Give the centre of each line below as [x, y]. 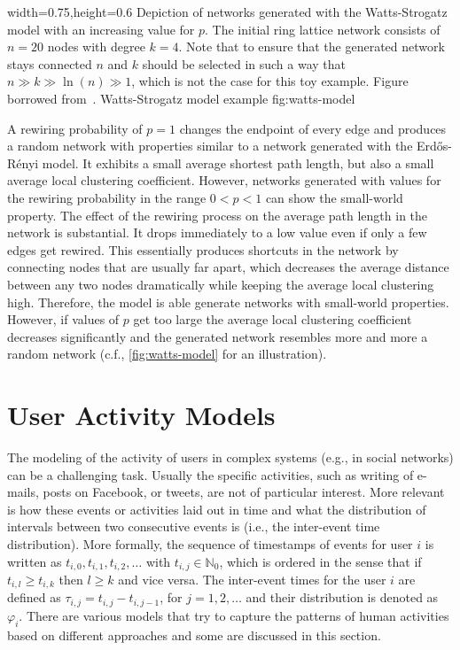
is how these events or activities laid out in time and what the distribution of [217, 509]
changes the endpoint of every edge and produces [313, 128]
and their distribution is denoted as [342, 597]
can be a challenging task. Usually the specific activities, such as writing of [211, 474]
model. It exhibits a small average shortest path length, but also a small [238, 162]
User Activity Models [141, 415]
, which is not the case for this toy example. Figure [270, 81]
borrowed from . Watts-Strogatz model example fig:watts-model [181, 98]
